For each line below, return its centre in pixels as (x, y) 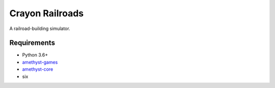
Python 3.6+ (35, 55)
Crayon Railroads (47, 13)
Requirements (32, 43)
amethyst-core (38, 69)
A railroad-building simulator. (40, 28)
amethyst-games (40, 62)
